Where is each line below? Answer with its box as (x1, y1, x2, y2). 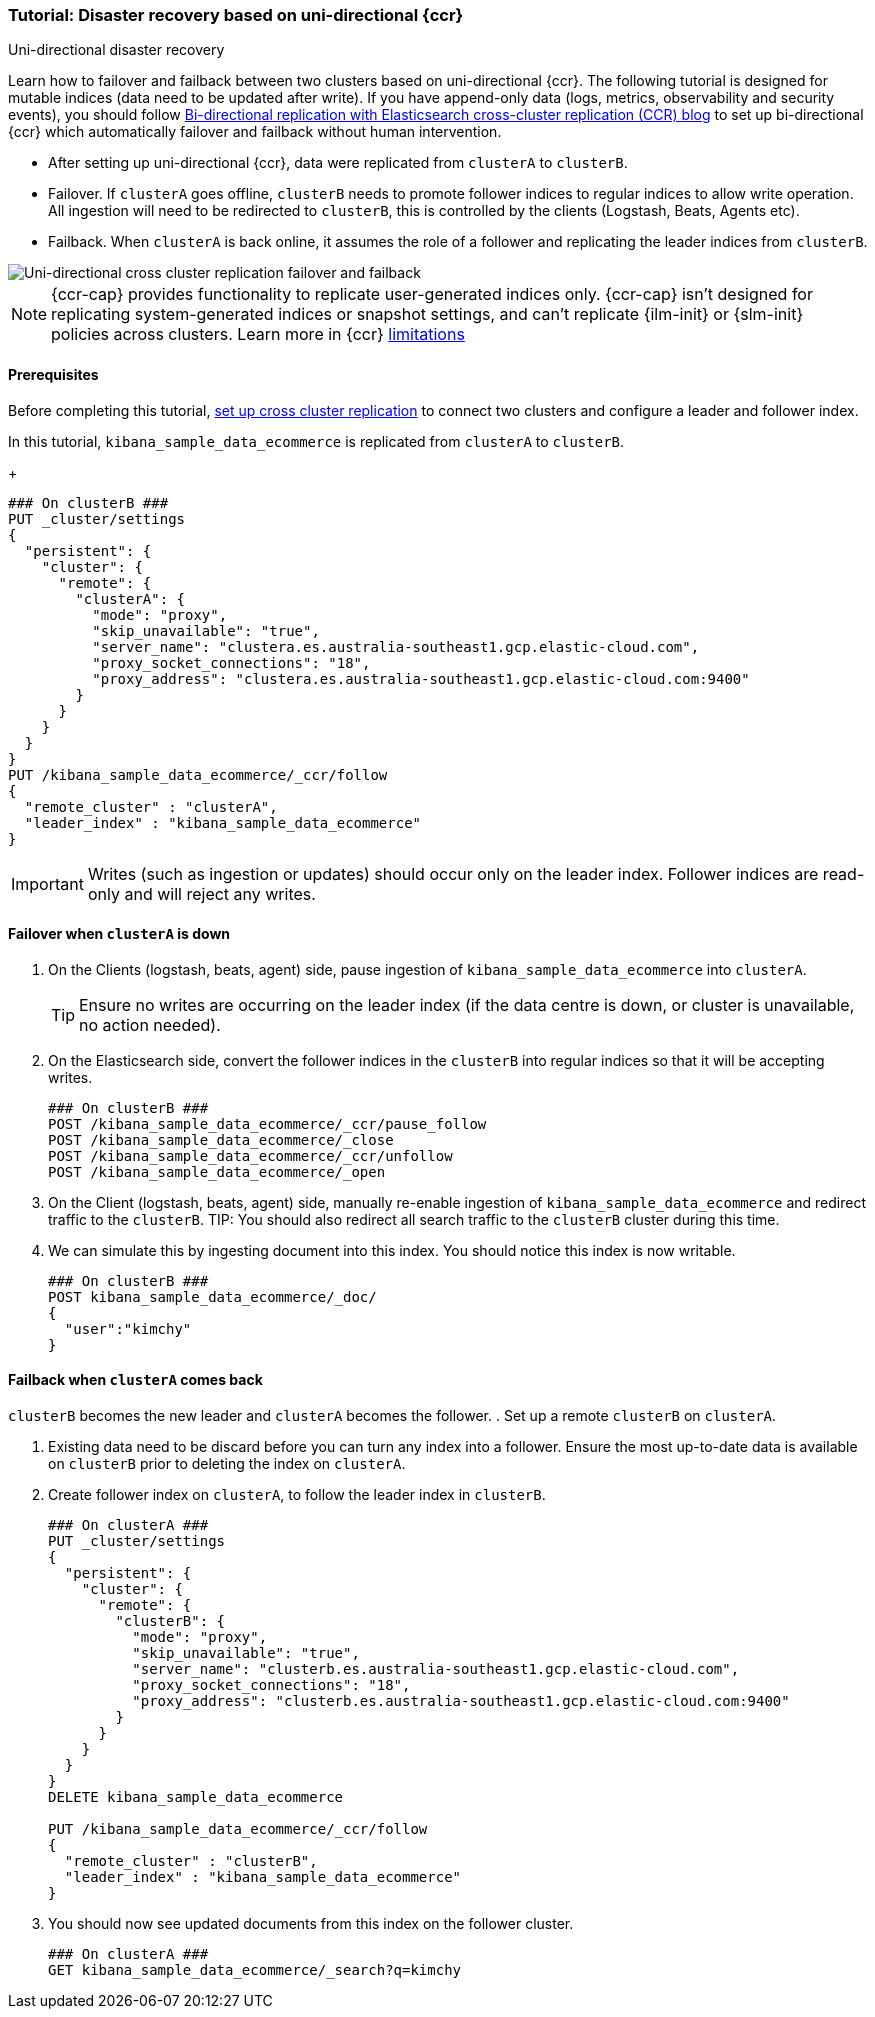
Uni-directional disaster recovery (8, 41, 225, 59)
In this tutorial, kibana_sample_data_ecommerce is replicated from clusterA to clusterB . (8, 432, 625, 450)
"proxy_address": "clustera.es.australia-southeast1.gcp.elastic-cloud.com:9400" (92, 670, 750, 687)
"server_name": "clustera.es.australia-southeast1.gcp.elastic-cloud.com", (92, 638, 700, 655)
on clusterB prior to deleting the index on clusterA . (48, 1455, 406, 1473)
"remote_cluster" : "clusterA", (24, 798, 278, 815)
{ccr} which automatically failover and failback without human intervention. (8, 123, 502, 141)
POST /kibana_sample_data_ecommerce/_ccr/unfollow (48, 1147, 453, 1164)
